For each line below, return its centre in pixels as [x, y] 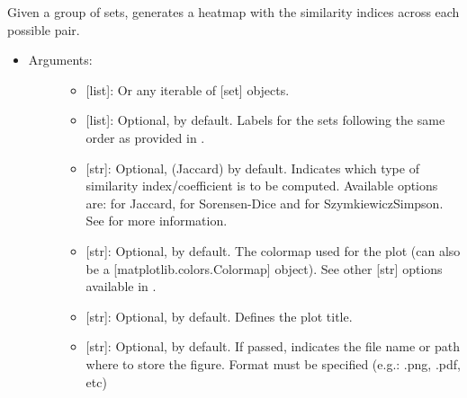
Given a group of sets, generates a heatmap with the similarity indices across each [233, 12]
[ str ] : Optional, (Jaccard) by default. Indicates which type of [252, 168]
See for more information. [157, 221]
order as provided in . [145, 137]
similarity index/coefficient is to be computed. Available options [262, 186]
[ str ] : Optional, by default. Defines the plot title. [219, 316]
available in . [121, 286]
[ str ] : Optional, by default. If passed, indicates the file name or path [273, 346]
